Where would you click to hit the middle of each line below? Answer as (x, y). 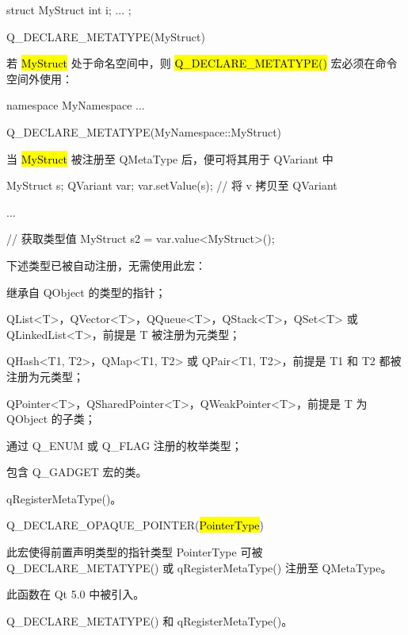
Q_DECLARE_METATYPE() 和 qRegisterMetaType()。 (150, 620)
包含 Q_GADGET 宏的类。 (77, 472)
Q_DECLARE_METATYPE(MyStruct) (106, 36)
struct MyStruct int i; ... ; (69, 10)
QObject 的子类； (51, 419)
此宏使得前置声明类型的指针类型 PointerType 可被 (135, 552)
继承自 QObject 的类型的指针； (86, 292)
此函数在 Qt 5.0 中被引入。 (76, 594)
